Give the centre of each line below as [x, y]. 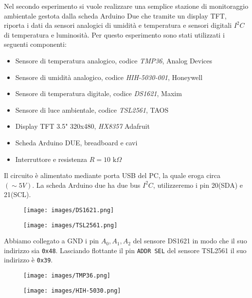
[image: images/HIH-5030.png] [72, 290]
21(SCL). [18, 194]
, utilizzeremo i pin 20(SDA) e [198, 185]
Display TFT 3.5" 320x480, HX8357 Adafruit [82, 126]
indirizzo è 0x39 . [28, 260]
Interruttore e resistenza [51, 159]
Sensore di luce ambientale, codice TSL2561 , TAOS [92, 109]
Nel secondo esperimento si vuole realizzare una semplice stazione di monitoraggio [126, 6]
